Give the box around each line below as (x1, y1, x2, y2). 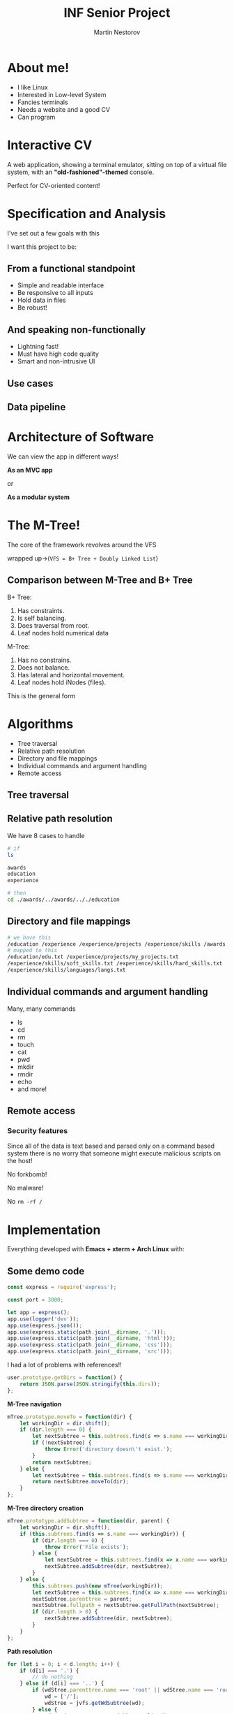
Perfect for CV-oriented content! (7, 181, 100, 189)
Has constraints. (17, 606, 65, 614)
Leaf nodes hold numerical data (17, 628, 109, 637)
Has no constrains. (17, 656, 72, 664)
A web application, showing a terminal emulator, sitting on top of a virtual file (7, 160, 227, 168)
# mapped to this (7, 947, 58, 954)
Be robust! (17, 303, 47, 312)
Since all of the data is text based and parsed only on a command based (7, 1142, 214, 1151)
